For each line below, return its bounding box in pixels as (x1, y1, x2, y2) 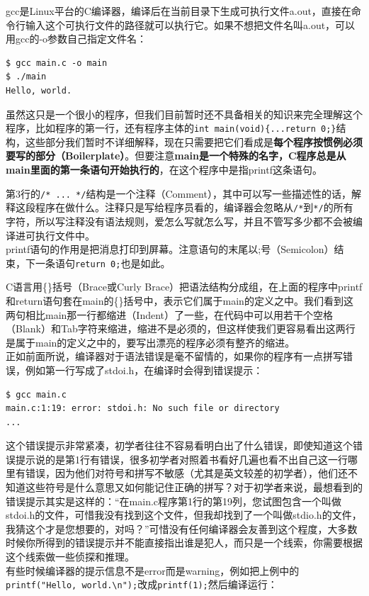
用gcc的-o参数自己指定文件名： (6, 31, 147, 46)
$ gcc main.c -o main (6, 57, 108, 68)
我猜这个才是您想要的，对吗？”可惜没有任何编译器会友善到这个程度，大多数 (6, 521, 358, 536)
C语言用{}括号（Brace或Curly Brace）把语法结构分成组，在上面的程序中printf (6, 279, 363, 294)
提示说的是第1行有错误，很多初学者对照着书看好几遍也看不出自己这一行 (15, 451, 348, 466)
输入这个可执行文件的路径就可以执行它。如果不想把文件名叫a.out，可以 (25, 17, 356, 32)
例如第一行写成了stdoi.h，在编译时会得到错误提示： (25, 362, 263, 377)
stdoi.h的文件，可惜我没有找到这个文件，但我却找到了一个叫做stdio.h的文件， (6, 507, 362, 522)
